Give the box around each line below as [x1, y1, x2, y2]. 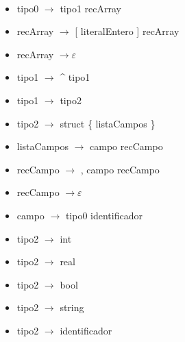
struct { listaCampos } [60, 116, 156, 130]
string [60, 300, 84, 315]
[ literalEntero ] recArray [75, 24, 180, 38]
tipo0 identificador [65, 208, 143, 222]
